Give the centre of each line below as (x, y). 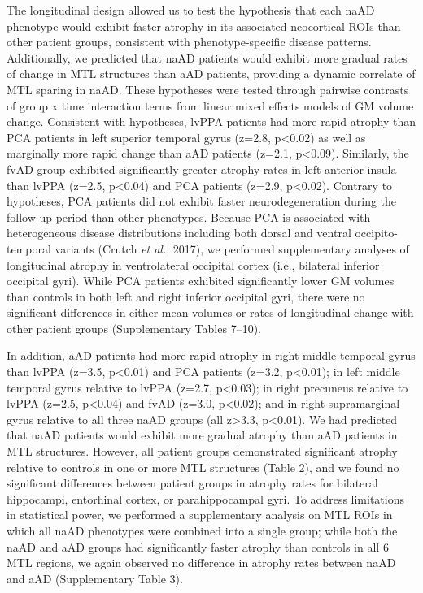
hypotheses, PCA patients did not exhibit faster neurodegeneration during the (202, 201)
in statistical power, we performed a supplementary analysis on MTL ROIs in (200, 515)
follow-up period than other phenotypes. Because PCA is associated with (189, 216)
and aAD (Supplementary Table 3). (95, 578)
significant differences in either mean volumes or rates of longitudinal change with (210, 312)
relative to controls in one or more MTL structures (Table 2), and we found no (203, 467)
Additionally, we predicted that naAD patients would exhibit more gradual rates (207, 57)
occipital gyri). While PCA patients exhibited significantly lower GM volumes (201, 281)
